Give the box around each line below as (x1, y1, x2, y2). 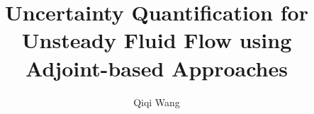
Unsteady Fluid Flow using (21, 25, 292, 55)
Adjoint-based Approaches (26, 53, 288, 82)
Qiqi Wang (133, 94, 180, 109)
